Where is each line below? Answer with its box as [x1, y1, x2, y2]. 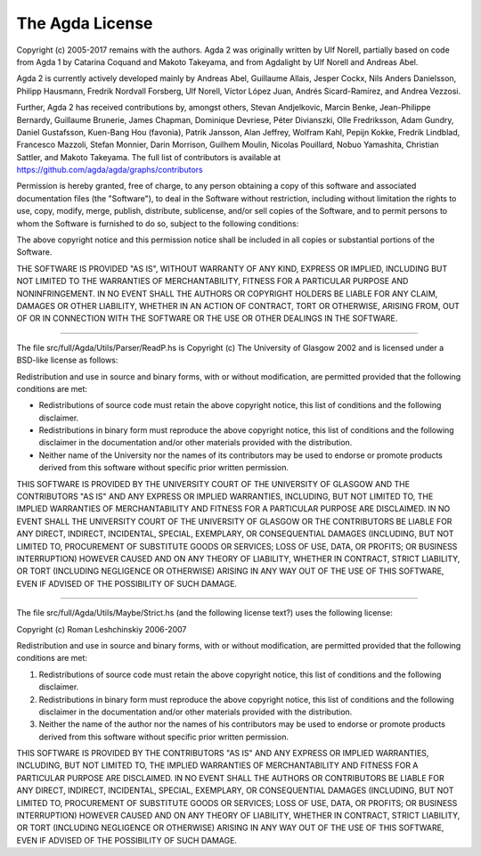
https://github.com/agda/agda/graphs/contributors [16, 165, 204, 175]
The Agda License [16, 13, 153, 33]
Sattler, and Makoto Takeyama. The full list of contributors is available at [16, 151, 281, 162]
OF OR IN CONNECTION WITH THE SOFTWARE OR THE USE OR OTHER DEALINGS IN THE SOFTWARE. [16, 313, 398, 324]
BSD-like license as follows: [16, 355, 118, 365]
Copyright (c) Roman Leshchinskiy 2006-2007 [16, 624, 187, 634]
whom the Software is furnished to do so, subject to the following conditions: [16, 218, 299, 229]
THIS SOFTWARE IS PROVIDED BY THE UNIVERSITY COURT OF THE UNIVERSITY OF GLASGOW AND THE [16, 478, 410, 489]
